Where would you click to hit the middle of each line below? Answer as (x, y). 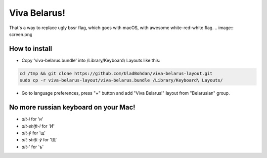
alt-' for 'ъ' (33, 147)
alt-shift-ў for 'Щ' (39, 140)
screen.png (21, 34)
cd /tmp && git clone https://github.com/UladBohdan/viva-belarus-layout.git (116, 73)
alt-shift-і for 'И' (38, 126)
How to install (31, 49)
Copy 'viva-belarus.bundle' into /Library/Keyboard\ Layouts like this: (91, 60)
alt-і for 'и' (32, 119)
